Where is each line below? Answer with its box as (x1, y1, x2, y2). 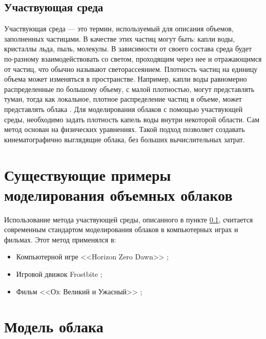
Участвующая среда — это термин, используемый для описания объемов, (4, 23, 234, 34)
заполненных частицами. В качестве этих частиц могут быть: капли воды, (4, 33, 235, 44)
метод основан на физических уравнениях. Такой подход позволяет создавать (4, 124, 245, 135)
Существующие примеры (4, 164, 171, 185)
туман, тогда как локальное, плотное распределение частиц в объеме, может (4, 93, 242, 104)
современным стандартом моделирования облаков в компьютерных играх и (4, 224, 238, 235)
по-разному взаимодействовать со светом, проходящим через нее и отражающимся (4, 53, 262, 64)
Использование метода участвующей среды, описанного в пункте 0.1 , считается (4, 214, 253, 224)
